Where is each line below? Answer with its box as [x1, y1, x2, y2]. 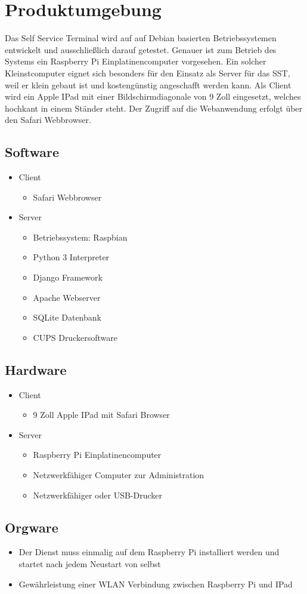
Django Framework [33, 271, 103, 284]
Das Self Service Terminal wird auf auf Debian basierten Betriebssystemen [5, 32, 277, 44]
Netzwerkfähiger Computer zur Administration [33, 469, 204, 481]
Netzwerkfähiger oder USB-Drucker [33, 488, 163, 501]
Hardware [5, 360, 67, 378]
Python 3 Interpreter [33, 251, 110, 263]
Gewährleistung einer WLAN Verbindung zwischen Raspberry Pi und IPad [18, 577, 293, 590]
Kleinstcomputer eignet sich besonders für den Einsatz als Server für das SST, [5, 66, 290, 79]
